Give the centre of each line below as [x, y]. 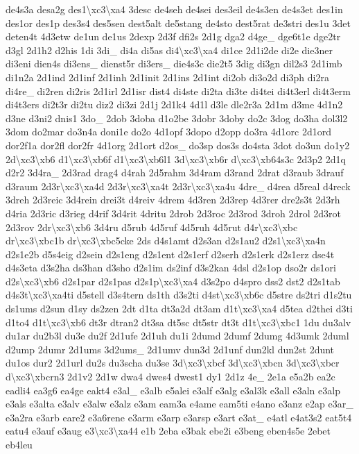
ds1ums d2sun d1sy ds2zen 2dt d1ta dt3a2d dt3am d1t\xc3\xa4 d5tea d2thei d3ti [179, 309]
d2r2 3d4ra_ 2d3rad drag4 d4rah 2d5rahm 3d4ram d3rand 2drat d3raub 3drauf [175, 173]
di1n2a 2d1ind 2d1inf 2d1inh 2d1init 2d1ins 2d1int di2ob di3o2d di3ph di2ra [167, 77]
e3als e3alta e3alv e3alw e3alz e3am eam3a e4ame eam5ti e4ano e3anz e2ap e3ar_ [179, 404]
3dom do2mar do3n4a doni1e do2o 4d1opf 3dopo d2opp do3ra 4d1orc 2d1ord [169, 132]
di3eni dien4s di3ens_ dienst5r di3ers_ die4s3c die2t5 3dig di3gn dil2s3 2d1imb [174, 64]
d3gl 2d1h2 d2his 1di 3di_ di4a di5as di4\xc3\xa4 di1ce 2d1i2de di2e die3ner [169, 50]
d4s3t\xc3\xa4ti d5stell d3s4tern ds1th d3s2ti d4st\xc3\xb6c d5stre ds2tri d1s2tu [179, 295]
